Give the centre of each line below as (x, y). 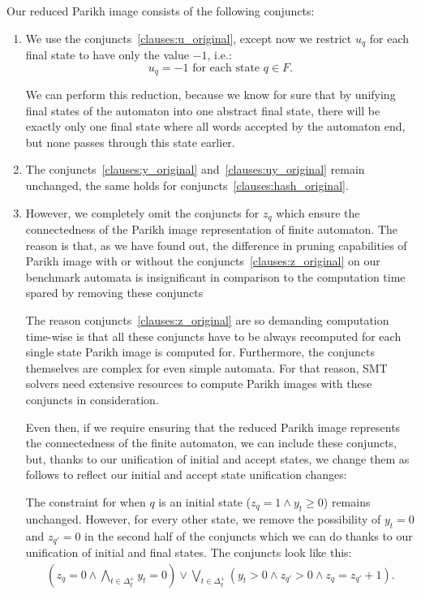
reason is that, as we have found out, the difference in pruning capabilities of (216, 245)
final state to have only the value (107, 55)
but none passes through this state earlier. (130, 142)
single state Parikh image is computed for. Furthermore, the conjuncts (200, 352)
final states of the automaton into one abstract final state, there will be (203, 110)
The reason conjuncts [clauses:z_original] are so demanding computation (207, 320)
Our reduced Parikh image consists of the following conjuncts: (161, 11)
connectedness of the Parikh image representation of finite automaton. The (212, 229)
